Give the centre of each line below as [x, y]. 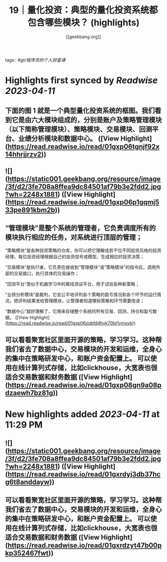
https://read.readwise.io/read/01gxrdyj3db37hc [84, 474]
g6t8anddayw [27, 482]
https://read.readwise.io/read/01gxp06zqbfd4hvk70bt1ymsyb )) [71, 323]
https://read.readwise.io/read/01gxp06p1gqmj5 [83, 202]
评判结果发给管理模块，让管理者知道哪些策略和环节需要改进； [81, 301]
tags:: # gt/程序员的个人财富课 [35, 60]
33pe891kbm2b [30, 210]
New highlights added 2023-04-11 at [83, 414]
